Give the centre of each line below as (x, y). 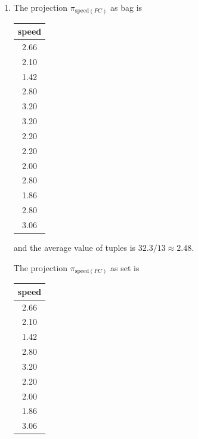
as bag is (126, 7)
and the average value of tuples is (75, 248)
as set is (125, 267)
